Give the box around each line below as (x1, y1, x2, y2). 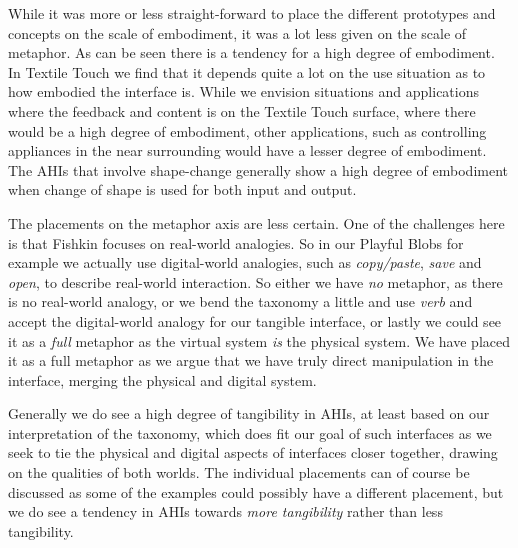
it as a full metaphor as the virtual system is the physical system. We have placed (8, 330, 510, 351)
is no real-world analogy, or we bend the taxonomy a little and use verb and (8, 291, 473, 312)
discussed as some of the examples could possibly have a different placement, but (8, 481, 504, 502)
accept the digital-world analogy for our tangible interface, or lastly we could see (8, 310, 502, 331)
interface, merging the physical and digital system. (8, 369, 317, 390)
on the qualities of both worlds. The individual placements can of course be (8, 462, 470, 483)
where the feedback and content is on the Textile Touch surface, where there (8, 100, 476, 121)
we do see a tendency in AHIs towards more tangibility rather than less (8, 501, 443, 522)
